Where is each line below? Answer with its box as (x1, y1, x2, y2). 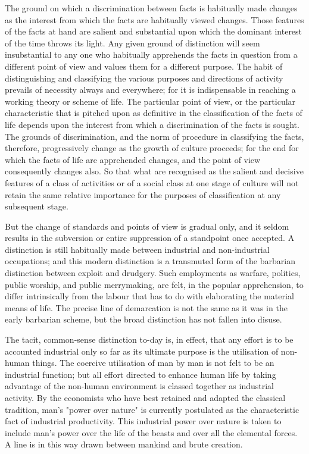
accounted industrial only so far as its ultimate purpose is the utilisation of (5, 345, 279, 357)
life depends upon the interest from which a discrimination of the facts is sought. (5, 118, 299, 130)
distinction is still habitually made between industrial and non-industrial (5, 243, 270, 255)
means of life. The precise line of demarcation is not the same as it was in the (5, 301, 288, 314)
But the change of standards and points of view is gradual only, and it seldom (5, 220, 289, 232)
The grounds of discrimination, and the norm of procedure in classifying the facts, (5, 130, 304, 142)
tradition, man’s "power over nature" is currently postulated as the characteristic (5, 403, 299, 415)
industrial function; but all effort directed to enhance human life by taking (5, 368, 276, 380)
